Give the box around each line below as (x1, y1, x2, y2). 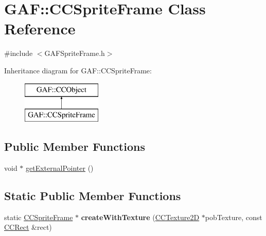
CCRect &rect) (4, 222, 52, 232)
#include (4, 48, 33, 58)
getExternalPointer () (26, 162, 94, 173)
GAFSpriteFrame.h (44, 48, 105, 58)
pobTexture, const (205, 211, 262, 222)
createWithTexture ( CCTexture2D (81, 211, 200, 222)
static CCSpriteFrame (4, 211, 73, 222)
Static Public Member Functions (4, 187, 181, 203)
